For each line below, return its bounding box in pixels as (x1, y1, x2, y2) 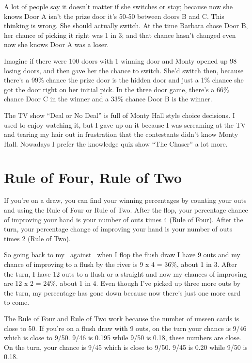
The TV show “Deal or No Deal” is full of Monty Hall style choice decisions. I (4, 110, 235, 120)
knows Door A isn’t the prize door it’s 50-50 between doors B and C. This (4, 11, 224, 21)
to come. (4, 297, 30, 307)
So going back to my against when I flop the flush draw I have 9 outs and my (4, 249, 240, 260)
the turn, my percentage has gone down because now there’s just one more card (4, 287, 241, 297)
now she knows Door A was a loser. (4, 39, 109, 49)
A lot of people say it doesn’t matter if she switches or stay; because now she (4, 1, 233, 11)
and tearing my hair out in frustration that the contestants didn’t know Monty (4, 129, 238, 139)
